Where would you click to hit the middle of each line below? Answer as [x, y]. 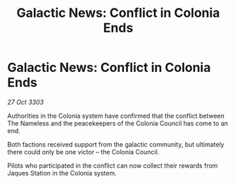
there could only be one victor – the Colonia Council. [83, 152]
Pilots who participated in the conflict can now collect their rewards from [113, 165]
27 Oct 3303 [26, 102]
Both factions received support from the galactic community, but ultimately [116, 144]
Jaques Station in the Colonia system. [62, 173]
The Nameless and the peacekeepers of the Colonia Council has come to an [118, 123]
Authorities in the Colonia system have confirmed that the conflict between [116, 116]
